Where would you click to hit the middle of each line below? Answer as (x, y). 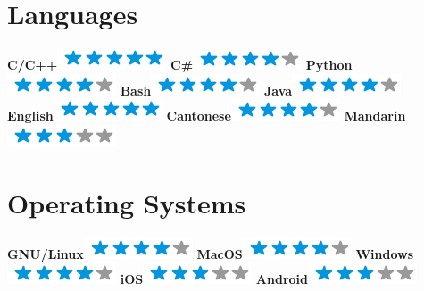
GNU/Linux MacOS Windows (211, 253)
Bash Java (206, 90)
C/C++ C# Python (180, 65)
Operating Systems (127, 202)
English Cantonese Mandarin (207, 116)
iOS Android (214, 279)
